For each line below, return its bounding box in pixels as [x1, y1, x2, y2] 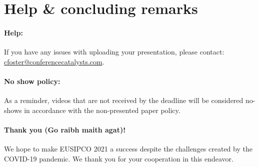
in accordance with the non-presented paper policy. [24, 104, 180, 115]
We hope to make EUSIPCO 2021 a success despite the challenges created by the [4, 143, 252, 154]
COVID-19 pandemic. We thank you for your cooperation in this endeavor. [4, 153, 233, 163]
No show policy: [4, 75, 60, 86]
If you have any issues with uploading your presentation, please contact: [4, 46, 224, 57]
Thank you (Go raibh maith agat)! [4, 124, 126, 134]
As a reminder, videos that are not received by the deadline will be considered [4, 95, 243, 105]
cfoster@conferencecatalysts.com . [4, 56, 104, 66]
